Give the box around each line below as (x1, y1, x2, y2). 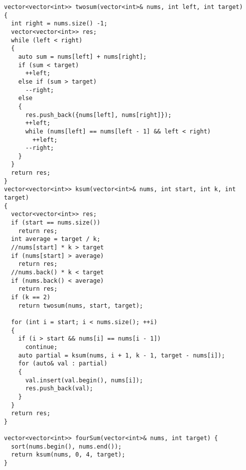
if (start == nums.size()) (11, 219, 101, 227)
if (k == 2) (11, 293, 51, 301)
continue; (25, 343, 58, 351)
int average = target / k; (11, 235, 101, 243)
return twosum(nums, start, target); (18, 302, 143, 309)
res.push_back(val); (25, 385, 93, 392)
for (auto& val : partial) (18, 360, 108, 367)
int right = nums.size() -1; (11, 20, 108, 27)
